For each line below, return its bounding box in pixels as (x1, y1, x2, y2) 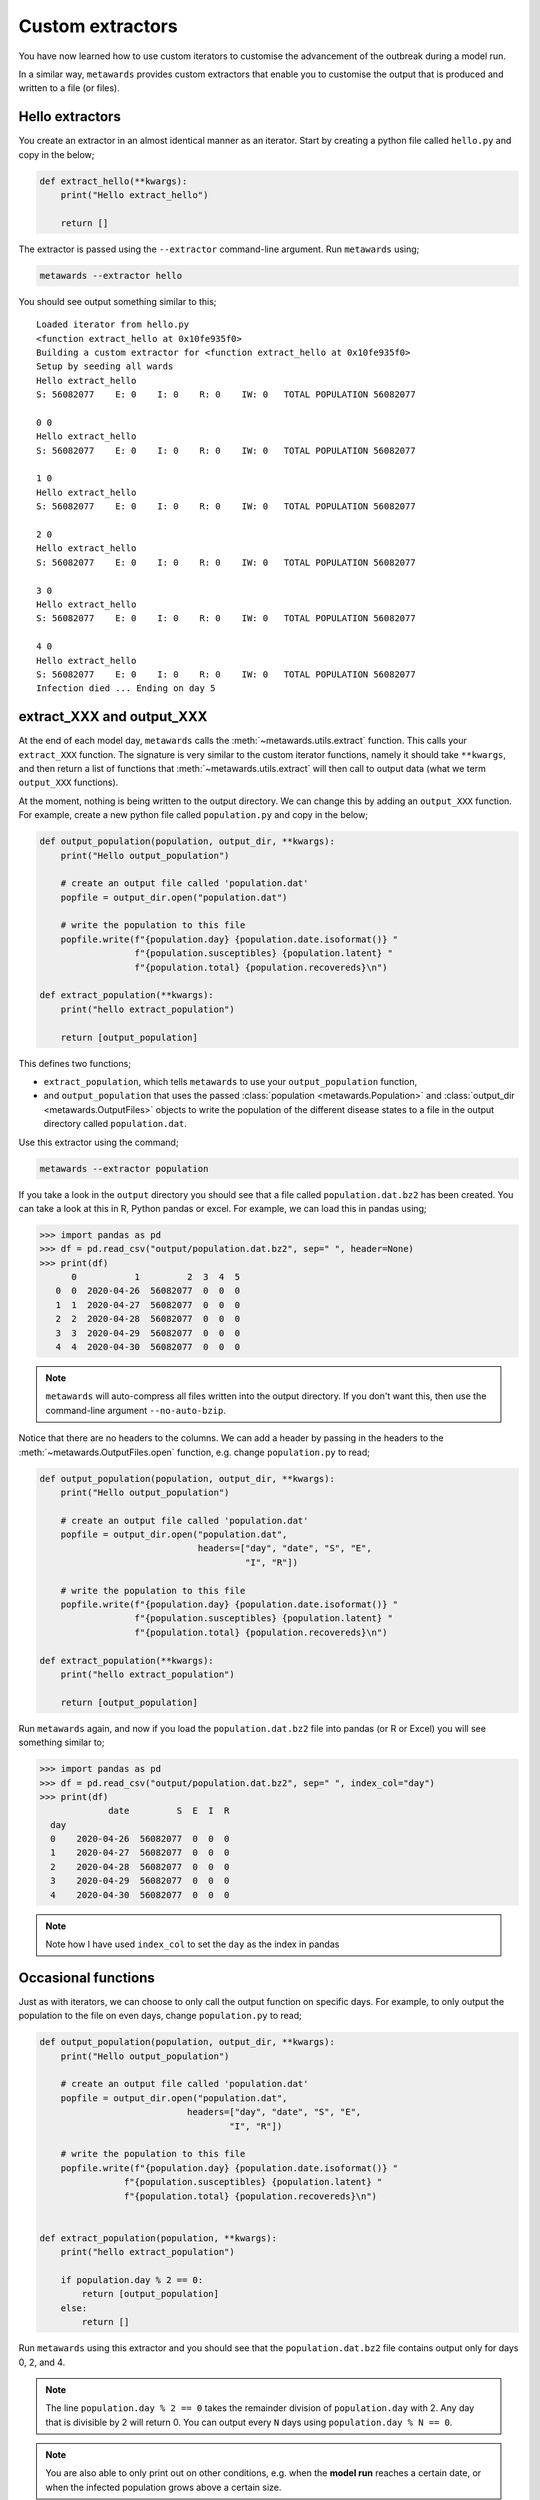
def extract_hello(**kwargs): (39, 175, 188, 187)
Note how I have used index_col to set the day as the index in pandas (45, 1938, 340, 1950)
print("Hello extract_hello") (60, 190, 209, 200)
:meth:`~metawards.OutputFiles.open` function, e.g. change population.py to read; (18, 1446, 370, 1458)
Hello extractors (18, 108, 122, 125)
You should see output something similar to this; (18, 295, 217, 307)
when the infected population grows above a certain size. (45, 2481, 282, 2493)
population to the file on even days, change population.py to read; (18, 2010, 302, 2022)
